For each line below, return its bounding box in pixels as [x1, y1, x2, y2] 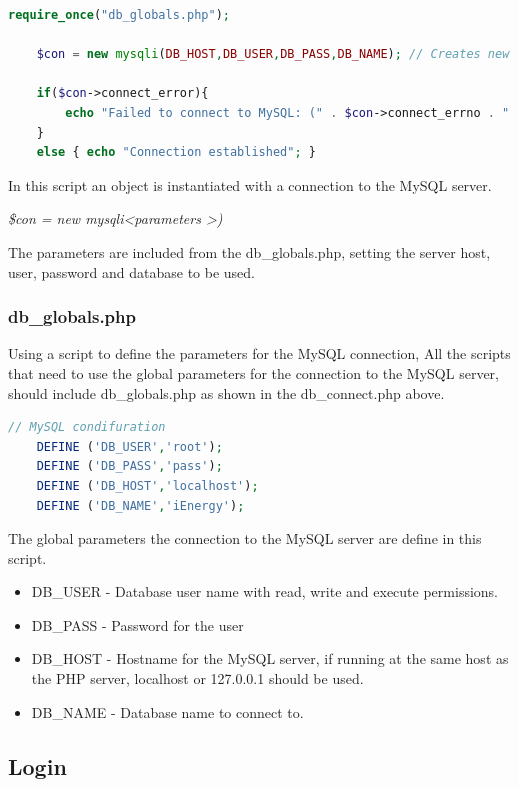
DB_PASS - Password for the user [31, 614, 244, 635]
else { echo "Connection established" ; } [36, 145, 316, 160]
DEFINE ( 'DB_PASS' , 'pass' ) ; [36, 459, 223, 474]
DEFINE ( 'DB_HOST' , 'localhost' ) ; [36, 478, 259, 493]
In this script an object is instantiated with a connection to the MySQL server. [8, 174, 492, 195]
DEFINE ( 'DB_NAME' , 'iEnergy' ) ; [36, 498, 245, 513]
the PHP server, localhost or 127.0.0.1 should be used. [31, 668, 364, 689]
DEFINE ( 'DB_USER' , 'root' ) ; [36, 439, 223, 454]
